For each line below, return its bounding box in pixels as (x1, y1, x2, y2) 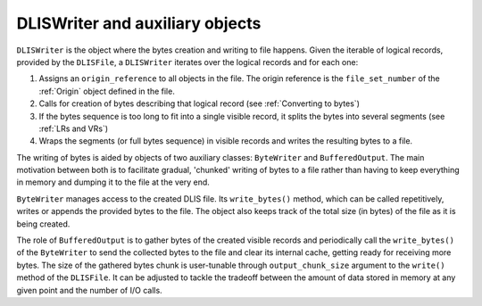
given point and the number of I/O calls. (16, 285, 162, 295)
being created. (16, 219, 71, 229)
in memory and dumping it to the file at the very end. (16, 177, 210, 187)
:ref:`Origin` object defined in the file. (38, 86, 176, 96)
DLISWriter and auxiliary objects (16, 13, 262, 33)
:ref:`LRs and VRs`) (38, 123, 109, 134)
